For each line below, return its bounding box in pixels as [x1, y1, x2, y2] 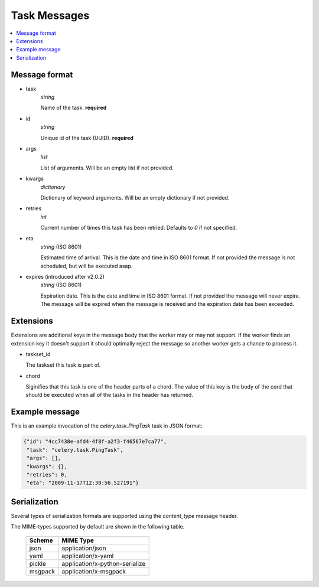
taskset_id [25, 350, 51, 357]
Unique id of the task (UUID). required [40, 134, 134, 141]
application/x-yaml [61, 552, 114, 560]
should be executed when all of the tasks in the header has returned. [25, 392, 193, 399]
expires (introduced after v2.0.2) [25, 273, 105, 281]
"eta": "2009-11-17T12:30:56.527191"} [27, 480, 139, 487]
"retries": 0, [27, 471, 67, 478]
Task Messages [11, 9, 90, 22]
